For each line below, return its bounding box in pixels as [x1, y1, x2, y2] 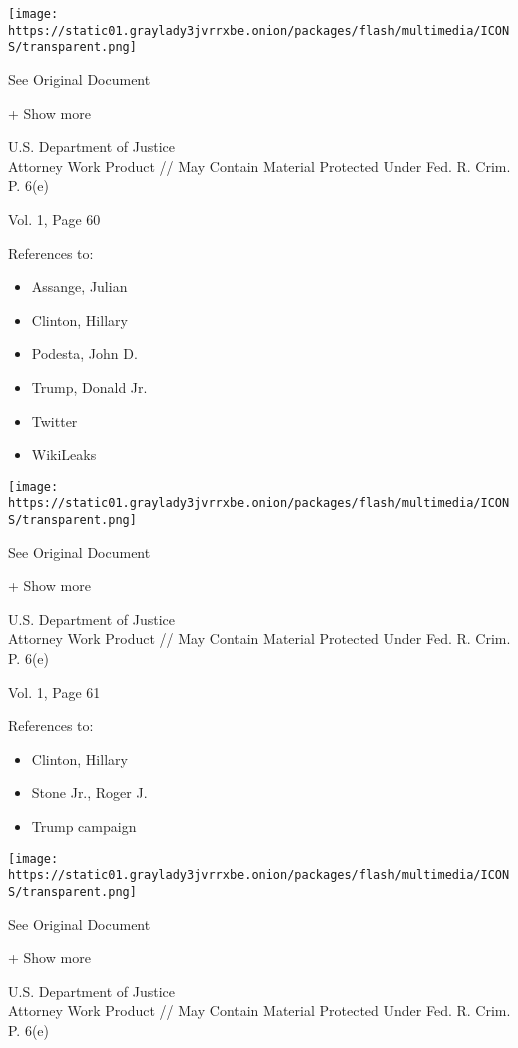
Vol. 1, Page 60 [8, 208, 101, 229]
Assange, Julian [31, 276, 128, 297]
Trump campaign [31, 816, 137, 836]
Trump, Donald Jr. [31, 376, 148, 397]
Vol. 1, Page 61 [8, 681, 101, 702]
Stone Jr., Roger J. [31, 782, 148, 803]
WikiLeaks [31, 444, 97, 465]
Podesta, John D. [31, 343, 138, 364]
